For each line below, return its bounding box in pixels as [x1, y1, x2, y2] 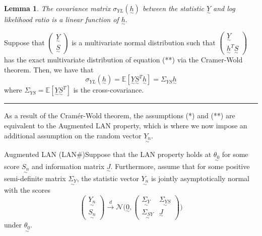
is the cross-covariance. [73, 85, 144, 95]
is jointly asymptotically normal [151, 173, 249, 183]
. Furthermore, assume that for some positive [110, 161, 250, 171]
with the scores [4, 185, 50, 195]
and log [213, 3, 235, 13]
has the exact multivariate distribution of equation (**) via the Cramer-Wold [4, 54, 243, 65]
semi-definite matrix [4, 173, 66, 183]
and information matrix [32, 161, 105, 171]
